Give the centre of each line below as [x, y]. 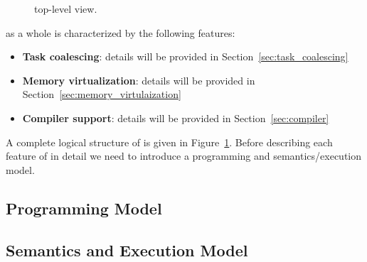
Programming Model [84, 208]
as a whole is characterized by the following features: [121, 32]
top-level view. [66, 9]
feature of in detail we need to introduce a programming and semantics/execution [184, 156]
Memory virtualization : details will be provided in [139, 80]
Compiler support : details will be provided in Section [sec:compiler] [176, 118]
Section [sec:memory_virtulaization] [102, 94]
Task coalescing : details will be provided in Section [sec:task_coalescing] [185, 56]
